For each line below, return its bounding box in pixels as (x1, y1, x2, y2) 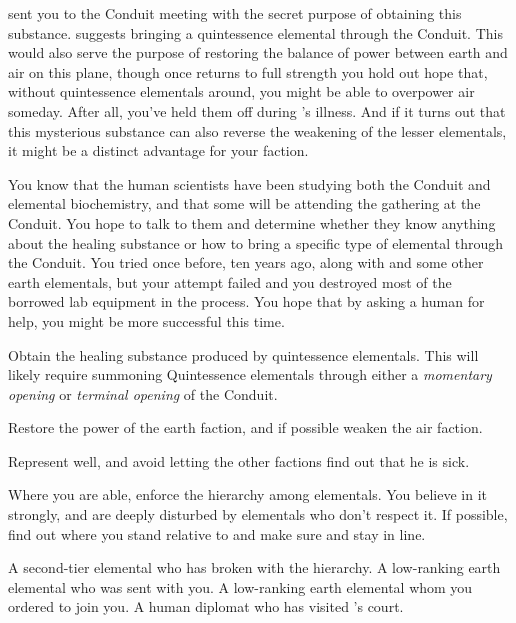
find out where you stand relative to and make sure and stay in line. (8, 523, 426, 544)
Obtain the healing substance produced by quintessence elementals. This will (8, 344, 479, 365)
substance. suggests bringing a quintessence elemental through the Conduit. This (8, 22, 503, 43)
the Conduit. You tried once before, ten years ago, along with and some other (8, 252, 484, 273)
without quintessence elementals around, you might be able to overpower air (8, 81, 475, 102)
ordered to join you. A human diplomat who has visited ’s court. (8, 596, 404, 617)
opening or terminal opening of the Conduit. (8, 383, 278, 404)
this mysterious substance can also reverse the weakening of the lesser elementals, (8, 120, 507, 141)
